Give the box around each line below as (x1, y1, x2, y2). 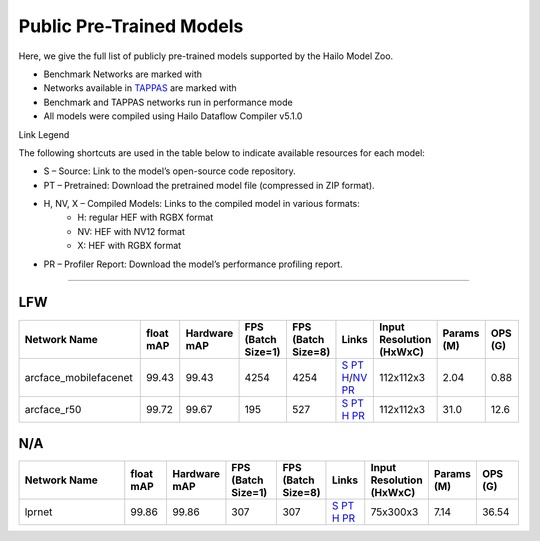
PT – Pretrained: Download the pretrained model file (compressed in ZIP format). (43, 179, 375, 191)
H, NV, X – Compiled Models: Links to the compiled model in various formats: (43, 198, 360, 210)
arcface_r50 (24, 402, 82, 416)
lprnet (24, 505, 53, 519)
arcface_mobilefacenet (24, 370, 134, 384)
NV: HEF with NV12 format (77, 225, 185, 237)
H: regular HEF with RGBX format (77, 211, 214, 224)
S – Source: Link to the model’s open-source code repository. (43, 165, 296, 177)
